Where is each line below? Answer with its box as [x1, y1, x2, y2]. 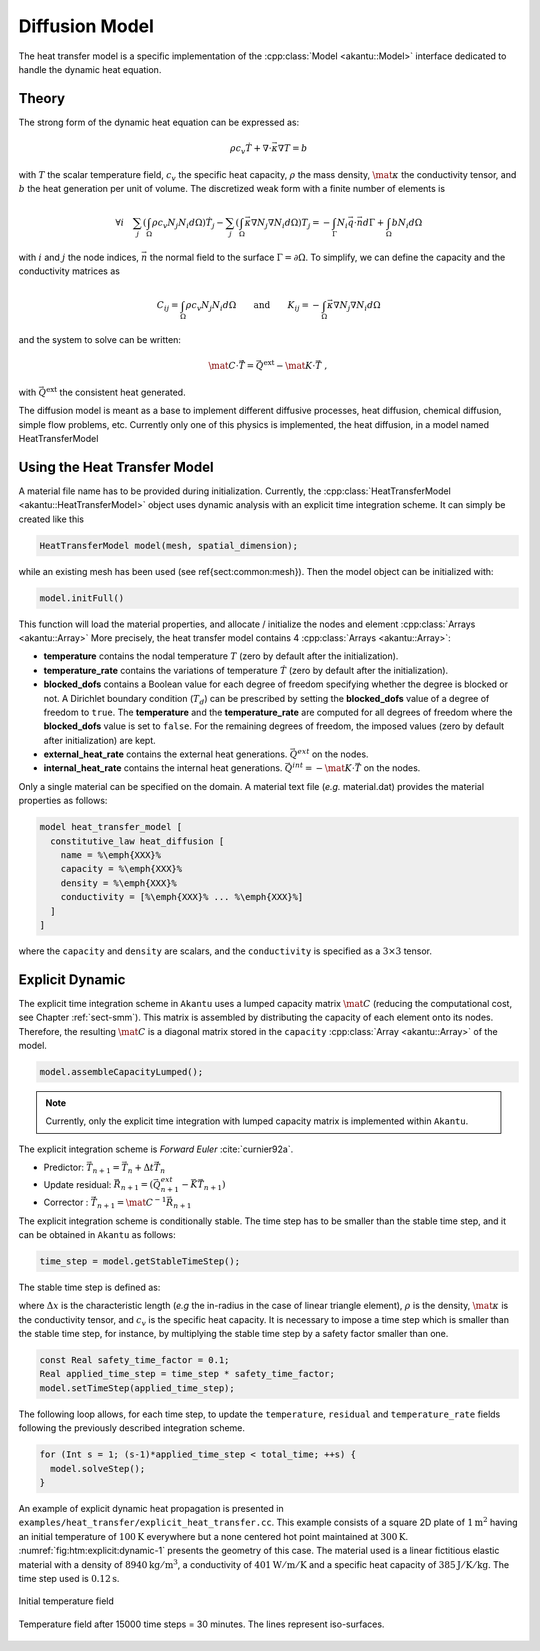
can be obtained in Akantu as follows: [18, 1228, 176, 1240]
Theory [18, 90, 66, 107]
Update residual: [43, 1178, 112, 1190]
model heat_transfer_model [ [39, 821, 183, 833]
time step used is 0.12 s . [18, 1572, 120, 1584]
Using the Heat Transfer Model [18, 458, 214, 475]
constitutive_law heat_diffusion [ [50, 835, 225, 847]
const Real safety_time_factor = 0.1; [39, 1355, 230, 1366]
